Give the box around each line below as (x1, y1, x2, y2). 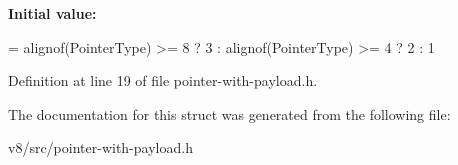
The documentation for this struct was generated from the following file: (8, 103, 451, 124)
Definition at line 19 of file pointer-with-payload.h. (8, 70, 318, 91)
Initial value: (8, 3, 97, 23)
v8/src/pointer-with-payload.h (8, 137, 193, 158)
